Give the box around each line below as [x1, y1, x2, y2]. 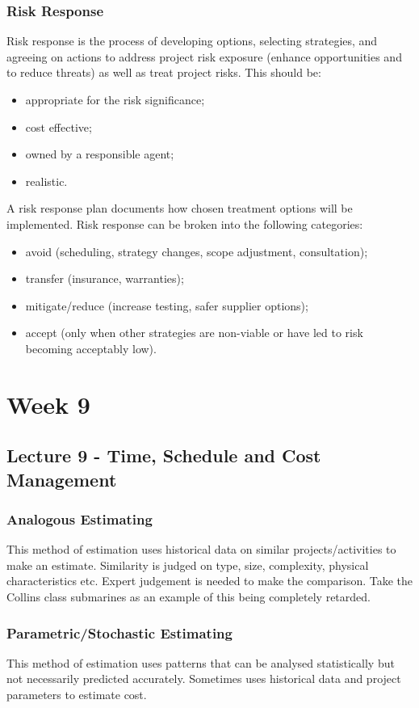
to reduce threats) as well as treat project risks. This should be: [6, 64, 321, 81]
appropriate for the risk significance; [25, 91, 205, 107]
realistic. [25, 172, 68, 189]
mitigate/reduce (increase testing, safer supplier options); [25, 297, 308, 314]
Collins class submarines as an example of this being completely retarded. [6, 588, 371, 605]
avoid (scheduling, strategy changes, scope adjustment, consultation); [25, 242, 368, 259]
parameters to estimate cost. [6, 686, 147, 703]
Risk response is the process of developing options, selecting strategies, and [6, 32, 378, 49]
